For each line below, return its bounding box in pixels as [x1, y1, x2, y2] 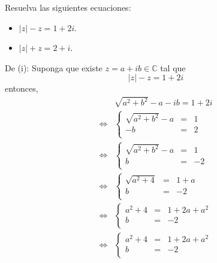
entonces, [5, 82, 38, 95]
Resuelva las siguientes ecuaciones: [5, 1, 131, 13]
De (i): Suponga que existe [5, 61, 103, 74]
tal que [160, 61, 186, 74]
